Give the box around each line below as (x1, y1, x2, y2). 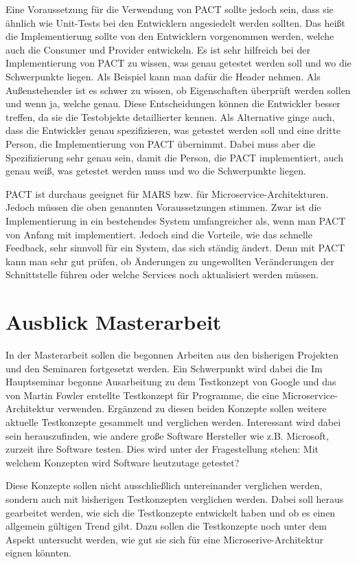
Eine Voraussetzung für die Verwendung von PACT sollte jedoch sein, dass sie (5, 2, 334, 16)
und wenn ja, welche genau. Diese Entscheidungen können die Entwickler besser (5, 96, 341, 111)
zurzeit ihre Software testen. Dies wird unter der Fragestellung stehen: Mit (5, 442, 319, 456)
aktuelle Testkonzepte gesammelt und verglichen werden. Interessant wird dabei (5, 414, 341, 429)
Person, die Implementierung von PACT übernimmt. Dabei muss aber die (5, 136, 316, 150)
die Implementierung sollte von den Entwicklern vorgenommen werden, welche (5, 29, 334, 43)
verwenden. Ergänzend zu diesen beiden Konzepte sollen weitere (57, 401, 327, 416)
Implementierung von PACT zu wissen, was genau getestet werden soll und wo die (5, 56, 352, 70)
